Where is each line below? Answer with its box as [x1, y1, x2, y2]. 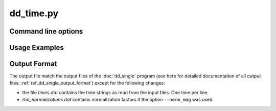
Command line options [9, 27, 83, 36]
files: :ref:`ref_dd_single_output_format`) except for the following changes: [9, 80, 166, 86]
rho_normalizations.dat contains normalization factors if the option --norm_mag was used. [22, 97, 214, 103]
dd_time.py [9, 8, 59, 19]
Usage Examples [9, 43, 64, 52]
